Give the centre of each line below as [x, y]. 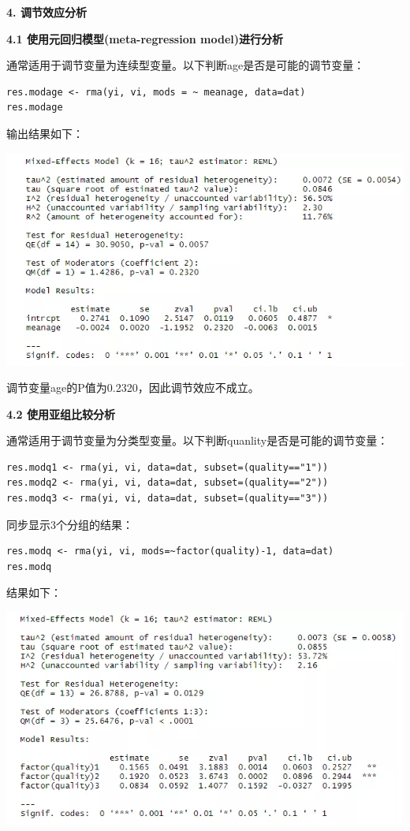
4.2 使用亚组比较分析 [61, 414]
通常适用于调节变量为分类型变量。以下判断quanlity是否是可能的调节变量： [198, 440]
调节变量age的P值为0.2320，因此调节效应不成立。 [133, 388]
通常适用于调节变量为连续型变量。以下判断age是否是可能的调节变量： [186, 65]
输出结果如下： [45, 133]
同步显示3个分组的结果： [70, 524]
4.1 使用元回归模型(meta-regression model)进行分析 [145, 38]
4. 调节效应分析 [47, 12]
